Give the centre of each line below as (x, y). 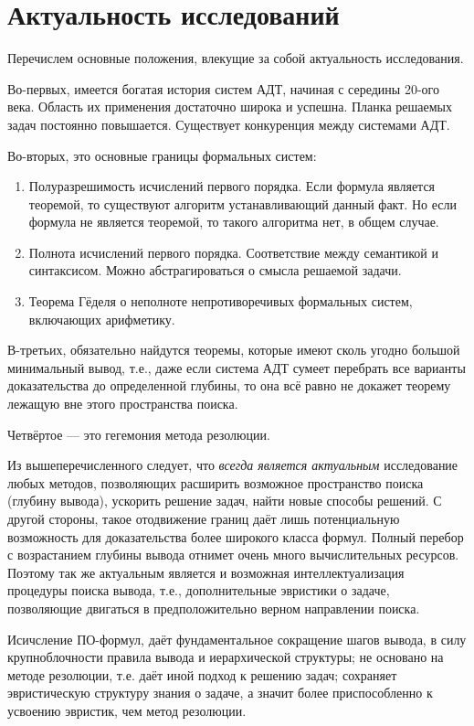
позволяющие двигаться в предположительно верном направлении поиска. (214, 608)
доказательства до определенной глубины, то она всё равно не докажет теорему (229, 385)
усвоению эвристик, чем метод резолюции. (127, 710)
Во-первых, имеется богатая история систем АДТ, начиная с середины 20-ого (223, 88)
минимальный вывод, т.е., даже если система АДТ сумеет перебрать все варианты (237, 367)
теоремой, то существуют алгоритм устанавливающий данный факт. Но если (242, 203)
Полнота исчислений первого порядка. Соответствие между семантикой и (233, 252)
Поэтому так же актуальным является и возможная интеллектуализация (206, 572)
